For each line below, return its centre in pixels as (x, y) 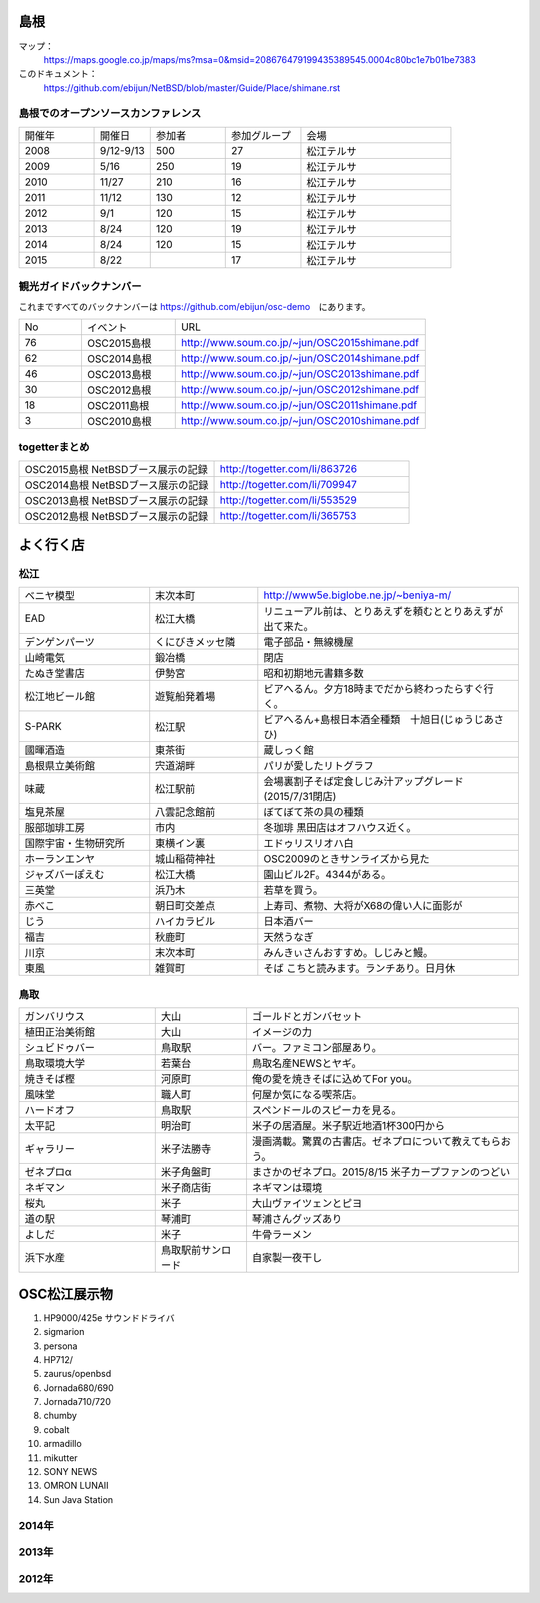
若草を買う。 (293, 890)
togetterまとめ (54, 447)
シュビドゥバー (59, 1048)
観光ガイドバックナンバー (80, 287)
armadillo (62, 1444)
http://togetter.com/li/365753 (288, 515)
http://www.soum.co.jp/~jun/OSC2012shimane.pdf (300, 389)
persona (60, 1346)
